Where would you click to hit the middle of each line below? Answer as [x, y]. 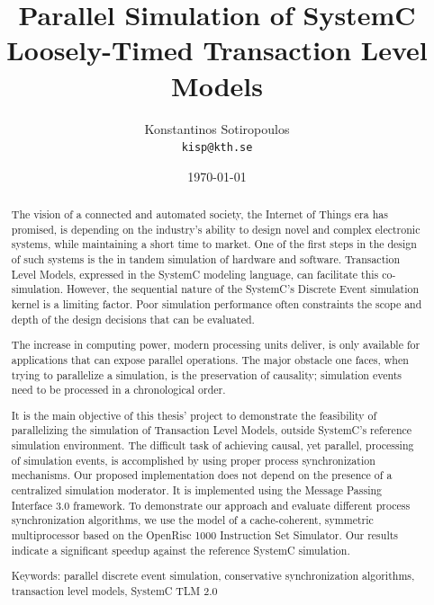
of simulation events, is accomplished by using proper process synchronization [193, 460]
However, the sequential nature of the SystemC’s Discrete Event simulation [243, 289]
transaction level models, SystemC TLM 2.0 [114, 590]
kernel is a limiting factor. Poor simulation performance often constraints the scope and [217, 304]
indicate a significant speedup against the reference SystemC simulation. [181, 550]
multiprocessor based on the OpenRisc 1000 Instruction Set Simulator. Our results [205, 535]
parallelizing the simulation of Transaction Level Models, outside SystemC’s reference [212, 430]
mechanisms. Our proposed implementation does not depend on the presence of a [202, 475]
